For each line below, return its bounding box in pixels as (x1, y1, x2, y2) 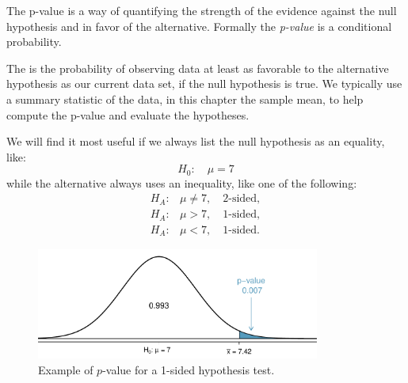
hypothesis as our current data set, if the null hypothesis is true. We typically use (6, 75, 402, 92)
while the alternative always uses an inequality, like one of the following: (6, 174, 357, 191)
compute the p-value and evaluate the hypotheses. (6, 106, 250, 123)
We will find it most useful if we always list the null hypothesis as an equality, (6, 133, 385, 150)
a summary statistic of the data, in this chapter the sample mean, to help (6, 90, 364, 107)
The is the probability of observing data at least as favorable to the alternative (6, 59, 389, 76)
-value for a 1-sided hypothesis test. (102, 361, 275, 377)
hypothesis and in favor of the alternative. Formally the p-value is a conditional (6, 17, 392, 34)
